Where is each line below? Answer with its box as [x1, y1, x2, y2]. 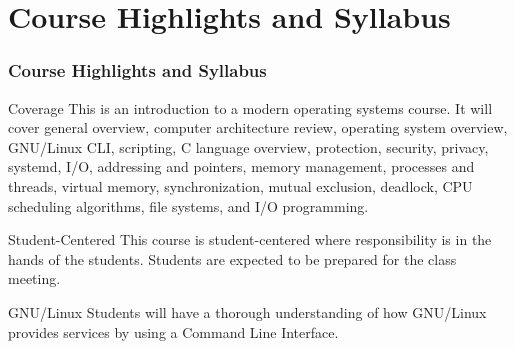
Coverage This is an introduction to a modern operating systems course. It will [8, 97, 493, 118]
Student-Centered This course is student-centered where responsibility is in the [8, 229, 492, 250]
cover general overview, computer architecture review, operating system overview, [8, 117, 508, 138]
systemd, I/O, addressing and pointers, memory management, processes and [8, 156, 475, 177]
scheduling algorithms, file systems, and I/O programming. [8, 195, 369, 216]
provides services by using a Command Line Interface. [8, 321, 339, 342]
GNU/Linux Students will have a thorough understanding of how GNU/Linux [8, 301, 487, 322]
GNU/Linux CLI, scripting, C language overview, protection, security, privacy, [8, 136, 489, 157]
